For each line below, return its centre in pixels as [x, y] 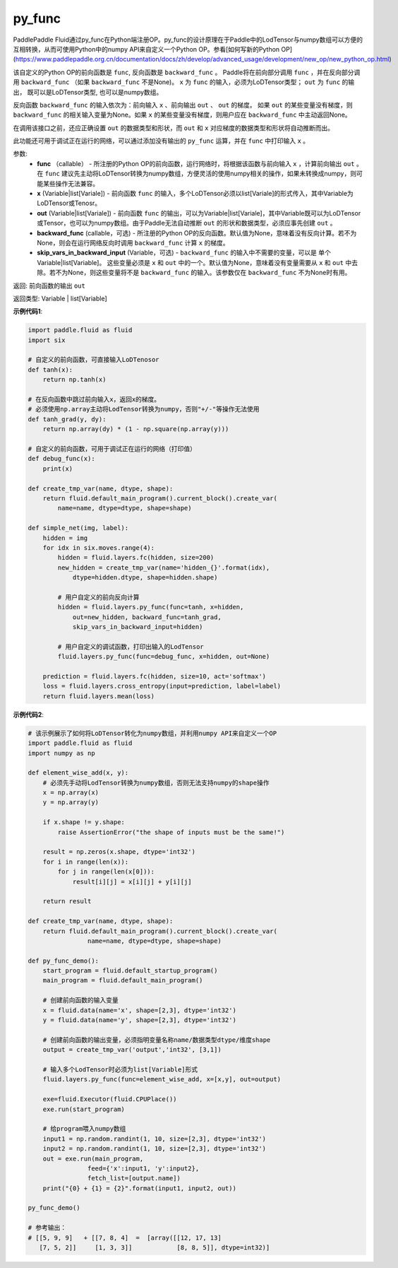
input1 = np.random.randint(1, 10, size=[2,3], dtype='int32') [155, 1139]
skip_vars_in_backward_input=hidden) [138, 627]
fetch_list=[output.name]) [134, 1178]
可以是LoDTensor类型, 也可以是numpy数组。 [98, 92]
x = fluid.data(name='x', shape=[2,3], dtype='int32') [139, 1010]
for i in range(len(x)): [86, 862]
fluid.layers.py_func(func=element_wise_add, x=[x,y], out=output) [162, 1079]
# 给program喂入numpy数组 [84, 1129]
